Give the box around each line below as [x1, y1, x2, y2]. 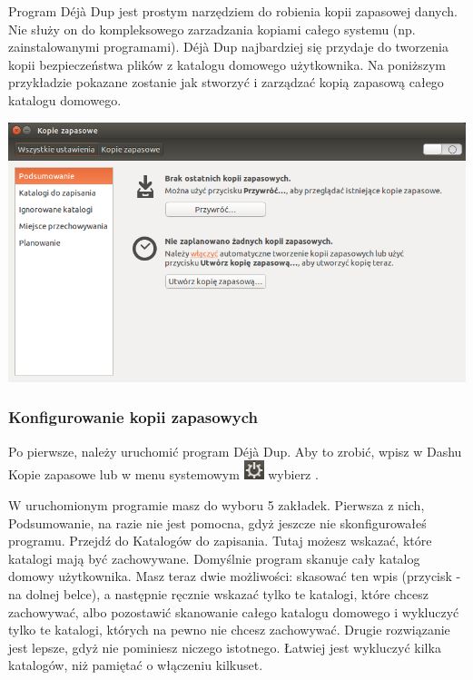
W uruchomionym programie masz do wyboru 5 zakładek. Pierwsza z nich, [8, 495, 425, 514]
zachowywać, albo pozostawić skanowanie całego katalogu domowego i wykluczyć [8, 602, 459, 621]
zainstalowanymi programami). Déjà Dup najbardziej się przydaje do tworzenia [8, 37, 448, 56]
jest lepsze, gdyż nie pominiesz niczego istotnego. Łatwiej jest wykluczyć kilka [8, 637, 441, 656]
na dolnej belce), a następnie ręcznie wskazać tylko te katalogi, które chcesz [8, 584, 429, 603]
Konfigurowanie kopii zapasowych [8, 406, 258, 429]
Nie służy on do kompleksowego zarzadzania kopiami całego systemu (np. [8, 19, 416, 38]
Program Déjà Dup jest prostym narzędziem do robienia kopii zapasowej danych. [8, 2, 458, 20]
